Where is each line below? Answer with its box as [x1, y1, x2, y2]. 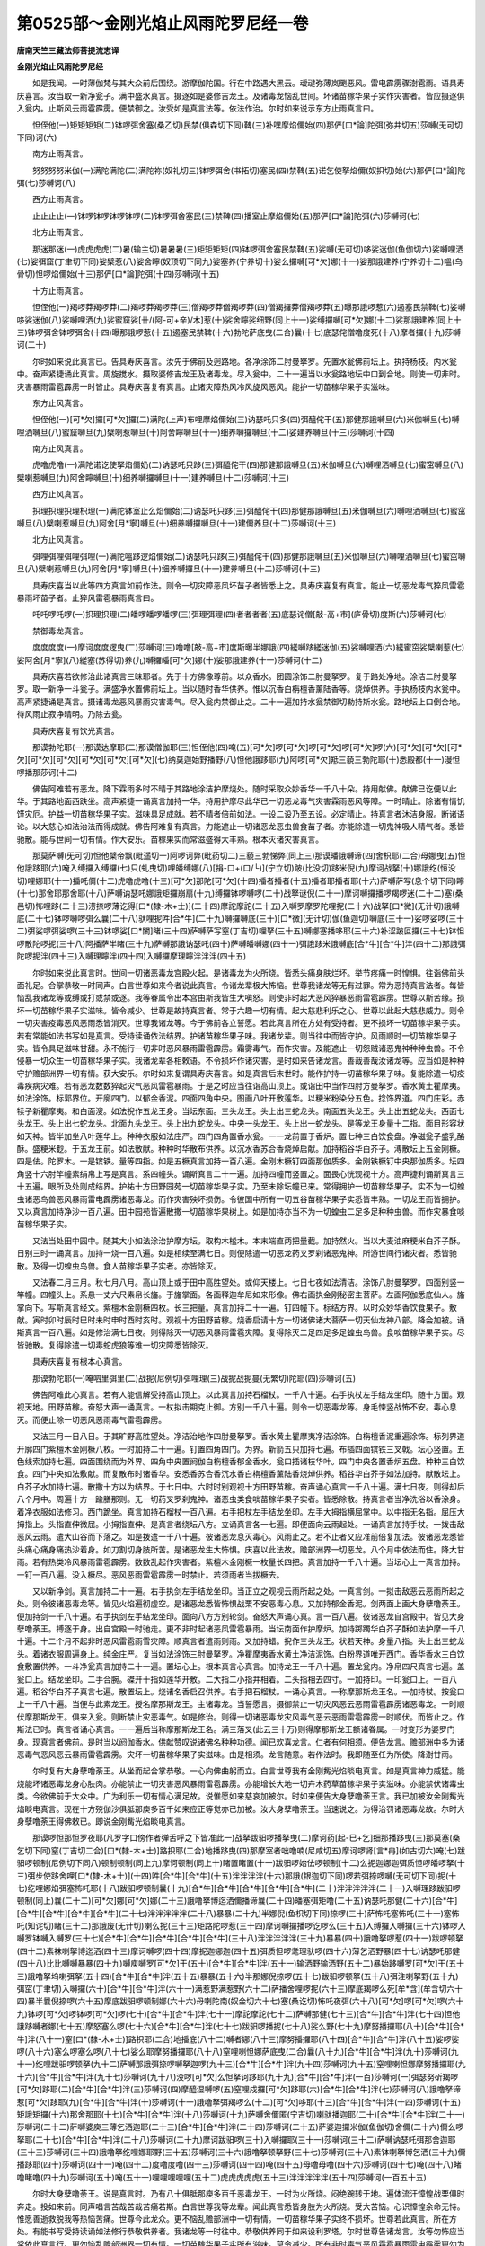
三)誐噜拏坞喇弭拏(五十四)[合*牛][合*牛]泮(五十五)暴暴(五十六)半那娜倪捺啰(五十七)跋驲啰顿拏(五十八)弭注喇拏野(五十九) [16, 1970, 459, 1981]
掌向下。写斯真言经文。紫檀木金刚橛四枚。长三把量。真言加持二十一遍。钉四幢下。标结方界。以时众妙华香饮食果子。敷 [16, 1302, 457, 1313]
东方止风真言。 [31, 397, 88, 408]
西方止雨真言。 [31, 194, 88, 205]
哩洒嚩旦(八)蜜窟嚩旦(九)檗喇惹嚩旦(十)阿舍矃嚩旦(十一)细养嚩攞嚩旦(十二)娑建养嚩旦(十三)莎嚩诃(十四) [16, 427, 395, 438]
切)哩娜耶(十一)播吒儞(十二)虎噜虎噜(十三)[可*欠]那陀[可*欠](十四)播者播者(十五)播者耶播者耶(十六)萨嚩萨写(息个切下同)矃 [16, 875, 465, 886]
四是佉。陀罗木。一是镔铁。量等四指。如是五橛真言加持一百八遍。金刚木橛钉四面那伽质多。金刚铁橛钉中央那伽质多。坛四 [16, 1155, 465, 1167]
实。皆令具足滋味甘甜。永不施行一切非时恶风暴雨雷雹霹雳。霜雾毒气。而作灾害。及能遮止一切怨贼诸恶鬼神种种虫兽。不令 [16, 1042, 465, 1053]
